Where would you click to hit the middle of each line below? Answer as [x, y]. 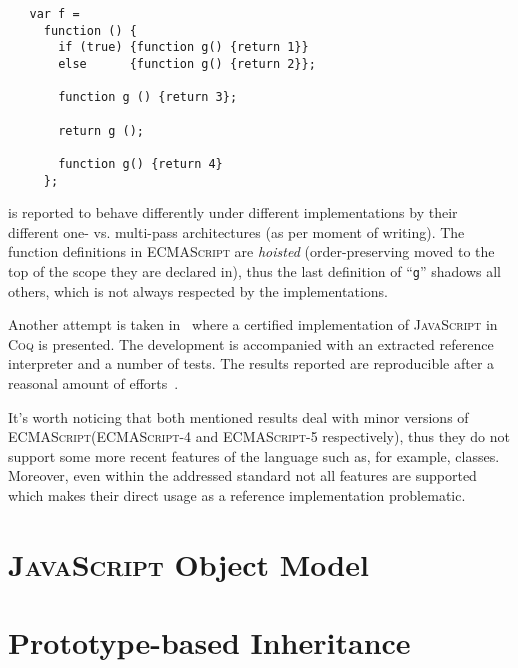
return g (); [101, 130]
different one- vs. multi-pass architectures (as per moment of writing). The [236, 231]
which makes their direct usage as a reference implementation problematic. [237, 495]
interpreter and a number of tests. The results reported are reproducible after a [251, 363]
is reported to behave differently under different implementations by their [233, 212]
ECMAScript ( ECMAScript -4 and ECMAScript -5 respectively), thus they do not [259, 436]
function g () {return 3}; [148, 97]
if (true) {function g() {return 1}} [183, 47]
